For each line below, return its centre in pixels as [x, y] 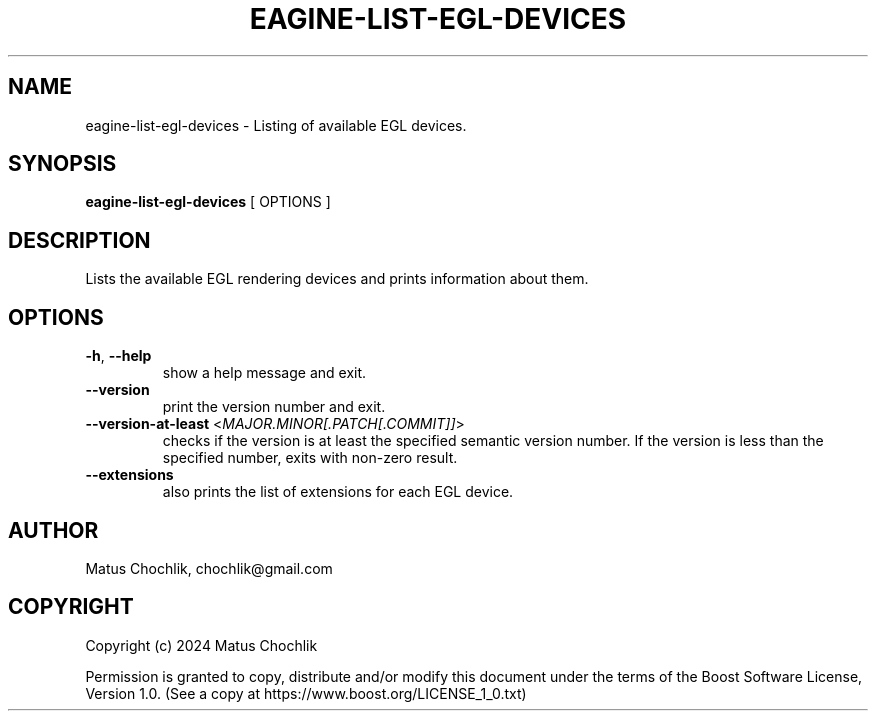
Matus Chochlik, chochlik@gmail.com [209, 568]
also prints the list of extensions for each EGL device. [338, 492]
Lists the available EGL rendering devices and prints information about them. [337, 279]
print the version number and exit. [274, 407]
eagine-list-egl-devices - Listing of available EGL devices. [276, 125]
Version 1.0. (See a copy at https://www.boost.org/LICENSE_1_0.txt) [306, 693]
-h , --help [118, 356]
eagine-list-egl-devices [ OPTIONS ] [208, 202]
